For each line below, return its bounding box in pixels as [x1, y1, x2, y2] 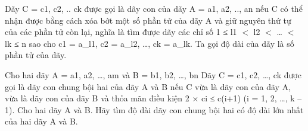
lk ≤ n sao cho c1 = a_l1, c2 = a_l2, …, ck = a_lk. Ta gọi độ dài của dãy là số [5, 37, 294, 49]
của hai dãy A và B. [5, 115, 78, 127]
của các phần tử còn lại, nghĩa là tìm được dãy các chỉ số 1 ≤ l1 [5, 25, 237, 38]
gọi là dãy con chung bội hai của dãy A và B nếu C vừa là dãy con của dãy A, [5, 80, 291, 92]
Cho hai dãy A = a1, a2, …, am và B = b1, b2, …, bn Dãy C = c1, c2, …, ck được [5, 68, 301, 81]
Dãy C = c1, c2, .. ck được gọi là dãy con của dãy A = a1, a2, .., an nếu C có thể [5, 2, 303, 14]
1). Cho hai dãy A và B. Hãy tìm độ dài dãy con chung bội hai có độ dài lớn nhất [5, 103, 304, 116]
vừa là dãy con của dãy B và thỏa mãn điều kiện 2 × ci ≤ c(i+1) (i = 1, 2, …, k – [5, 92, 302, 104]
